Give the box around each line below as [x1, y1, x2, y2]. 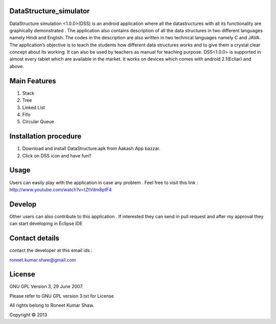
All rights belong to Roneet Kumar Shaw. [9, 302, 95, 309]
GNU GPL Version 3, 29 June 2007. [9, 284, 84, 290]
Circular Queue [22, 119, 54, 125]
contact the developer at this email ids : [9, 247, 93, 253]
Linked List [22, 104, 45, 110]
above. [9, 63, 24, 69]
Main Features [9, 77, 56, 85]
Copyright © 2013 [9, 312, 48, 318]
